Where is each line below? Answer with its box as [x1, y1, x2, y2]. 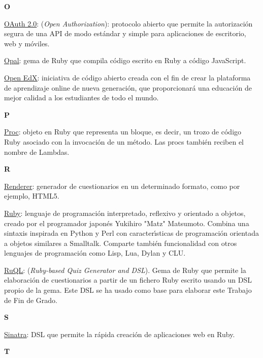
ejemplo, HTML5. [4, 190, 59, 201]
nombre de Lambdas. [4, 146, 70, 157]
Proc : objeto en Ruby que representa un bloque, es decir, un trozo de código [4, 126, 242, 137]
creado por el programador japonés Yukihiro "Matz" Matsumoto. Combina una [4, 217, 249, 228]
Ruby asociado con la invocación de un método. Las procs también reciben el [4, 136, 244, 147]
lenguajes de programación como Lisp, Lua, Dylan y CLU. [4, 247, 186, 258]
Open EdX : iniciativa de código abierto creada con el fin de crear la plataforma [4, 72, 251, 82]
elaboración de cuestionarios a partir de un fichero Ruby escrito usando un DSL [4, 274, 252, 285]
